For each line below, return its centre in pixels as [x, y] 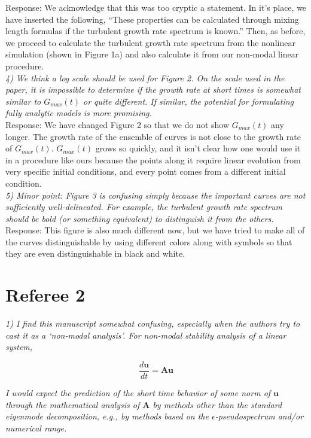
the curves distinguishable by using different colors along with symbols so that [149, 241]
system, [19, 347]
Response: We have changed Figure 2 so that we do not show [118, 124]
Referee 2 [45, 295]
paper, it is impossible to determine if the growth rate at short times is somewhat [153, 89]
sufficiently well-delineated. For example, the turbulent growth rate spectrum [144, 207]
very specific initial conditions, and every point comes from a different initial [146, 171]
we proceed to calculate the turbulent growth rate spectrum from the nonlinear [150, 42]
